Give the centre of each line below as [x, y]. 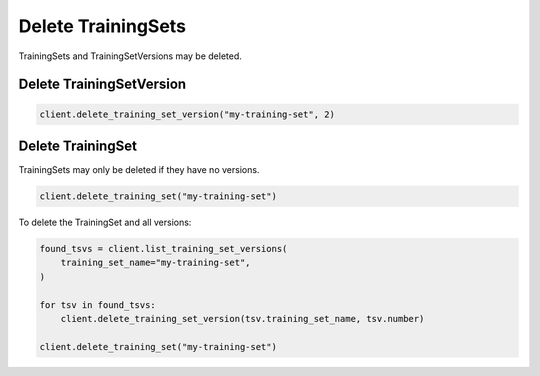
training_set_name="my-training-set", [155, 263]
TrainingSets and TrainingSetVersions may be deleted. [130, 56]
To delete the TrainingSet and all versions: [105, 222]
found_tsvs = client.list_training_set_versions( [163, 248]
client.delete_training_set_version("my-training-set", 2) [187, 114]
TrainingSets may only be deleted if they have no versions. [139, 170]
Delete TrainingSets [102, 26]
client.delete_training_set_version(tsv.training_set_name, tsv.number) [242, 318]
